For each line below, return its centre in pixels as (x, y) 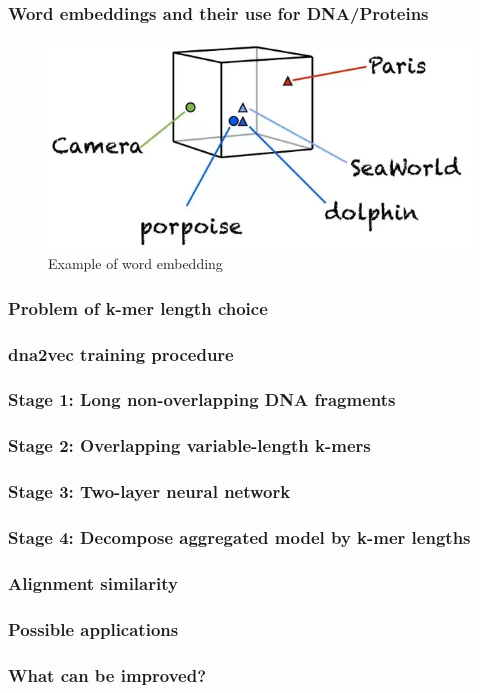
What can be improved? (107, 674)
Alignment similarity (93, 582)
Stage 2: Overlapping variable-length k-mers (189, 445)
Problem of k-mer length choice (138, 307)
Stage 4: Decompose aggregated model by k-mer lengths (239, 537)
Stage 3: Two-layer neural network (149, 491)
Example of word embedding (135, 263)
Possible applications (93, 628)
